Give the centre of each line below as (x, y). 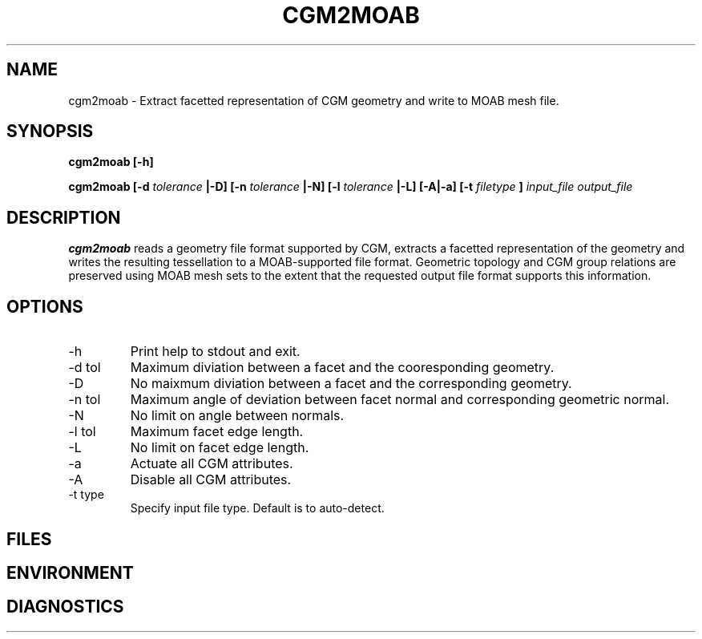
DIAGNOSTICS (65, 607)
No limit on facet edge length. (220, 448)
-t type (86, 495)
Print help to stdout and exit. (215, 352)
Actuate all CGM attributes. (212, 464)
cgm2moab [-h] (111, 162)
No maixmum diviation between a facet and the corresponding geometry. (351, 384)
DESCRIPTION (64, 217)
